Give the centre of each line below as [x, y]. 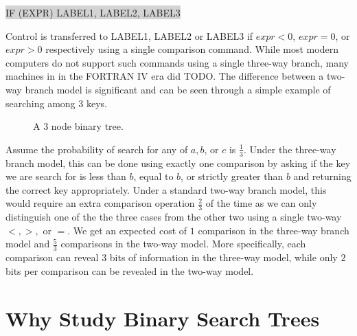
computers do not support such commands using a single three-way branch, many [177, 62]
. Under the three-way [290, 149]
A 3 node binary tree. [78, 126]
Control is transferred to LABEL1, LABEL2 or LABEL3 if [129, 35]
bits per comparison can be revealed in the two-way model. [130, 270]
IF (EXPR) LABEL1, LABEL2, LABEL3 [93, 12]
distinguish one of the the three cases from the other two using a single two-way [174, 217]
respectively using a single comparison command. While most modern [192, 49]
